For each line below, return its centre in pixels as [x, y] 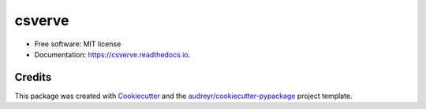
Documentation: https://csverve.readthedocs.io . [112, 54]
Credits [33, 77]
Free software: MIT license [78, 44]
